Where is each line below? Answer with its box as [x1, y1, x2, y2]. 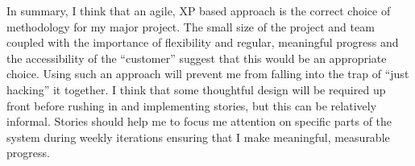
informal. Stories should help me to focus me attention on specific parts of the [6, 113, 392, 130]
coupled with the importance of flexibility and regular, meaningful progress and [6, 34, 399, 51]
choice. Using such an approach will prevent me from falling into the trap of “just [6, 65, 409, 82]
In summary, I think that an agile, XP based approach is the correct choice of [6, 2, 391, 19]
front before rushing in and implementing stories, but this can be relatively [6, 97, 377, 114]
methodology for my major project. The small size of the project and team [6, 18, 375, 35]
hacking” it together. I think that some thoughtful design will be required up [6, 81, 386, 98]
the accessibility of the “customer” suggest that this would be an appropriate [6, 49, 387, 66]
